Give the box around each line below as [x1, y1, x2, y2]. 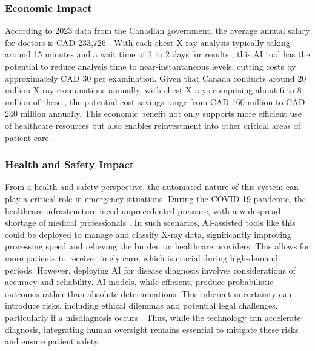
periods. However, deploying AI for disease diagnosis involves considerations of [5, 263, 296, 276]
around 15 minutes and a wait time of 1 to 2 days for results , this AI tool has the [5, 48, 310, 61]
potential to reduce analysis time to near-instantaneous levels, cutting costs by [5, 60, 296, 72]
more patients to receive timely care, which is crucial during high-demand [5, 251, 279, 264]
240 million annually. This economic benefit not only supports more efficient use [5, 107, 302, 120]
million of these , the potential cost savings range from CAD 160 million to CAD [5, 95, 305, 108]
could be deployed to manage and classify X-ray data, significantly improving [5, 228, 291, 240]
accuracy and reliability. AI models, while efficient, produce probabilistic [5, 275, 274, 288]
